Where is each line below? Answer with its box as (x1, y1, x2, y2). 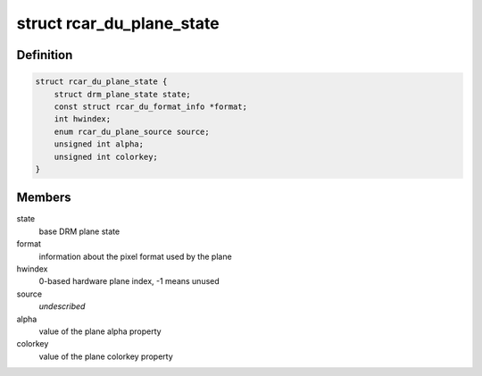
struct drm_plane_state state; (54, 89, 191, 99)
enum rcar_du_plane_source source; (54, 126, 210, 137)
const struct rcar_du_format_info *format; (54, 101, 247, 112)
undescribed (38, 301, 86, 312)
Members (16, 190, 71, 205)
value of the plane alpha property (38, 326, 162, 337)
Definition (16, 47, 73, 63)
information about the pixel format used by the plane (38, 251, 232, 262)
